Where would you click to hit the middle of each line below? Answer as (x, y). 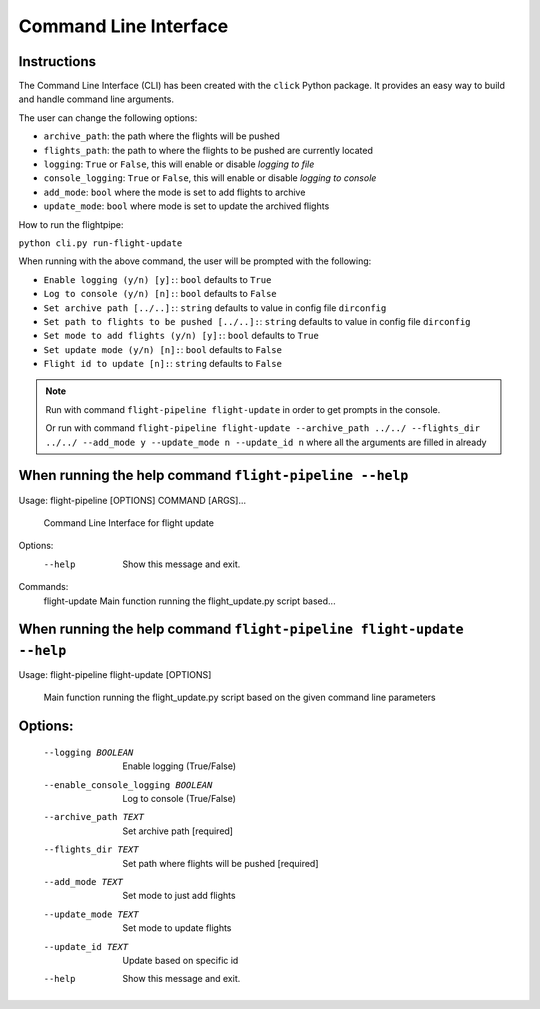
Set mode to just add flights (179, 896)
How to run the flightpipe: (71, 224)
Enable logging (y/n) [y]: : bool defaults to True (157, 279)
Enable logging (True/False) (179, 766)
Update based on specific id (180, 960)
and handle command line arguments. (96, 99)
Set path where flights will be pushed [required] (220, 863)
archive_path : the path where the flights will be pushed (161, 136)
